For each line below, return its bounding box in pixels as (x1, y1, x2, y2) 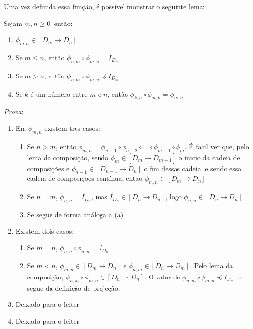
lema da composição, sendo (27, 152, 109, 162)
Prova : (4, 106, 24, 117)
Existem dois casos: (15, 226, 74, 236)
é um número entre (30, 88, 88, 99)
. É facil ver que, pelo (184, 141, 249, 151)
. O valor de (144, 271, 180, 281)
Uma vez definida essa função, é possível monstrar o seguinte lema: (4, 1, 205, 11)
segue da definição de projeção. (27, 282, 120, 293)
